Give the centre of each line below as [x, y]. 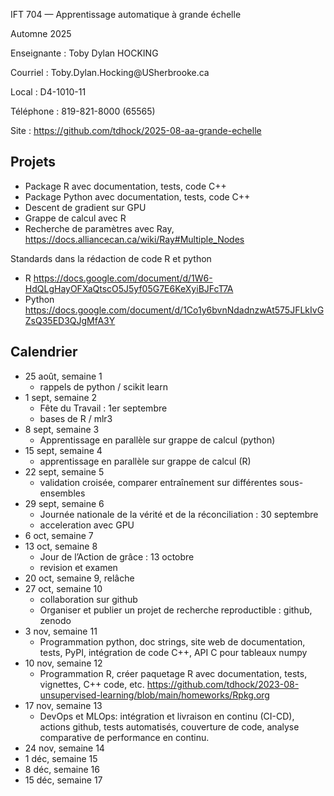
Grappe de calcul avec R [75, 218]
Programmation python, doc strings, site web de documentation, [172, 641]
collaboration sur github [88, 599]
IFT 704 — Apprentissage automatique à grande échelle [126, 14]
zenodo [55, 620]
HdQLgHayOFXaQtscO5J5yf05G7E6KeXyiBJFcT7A [129, 288]
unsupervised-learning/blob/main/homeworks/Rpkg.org [154, 695]
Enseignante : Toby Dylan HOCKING [84, 53]
